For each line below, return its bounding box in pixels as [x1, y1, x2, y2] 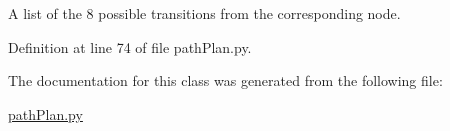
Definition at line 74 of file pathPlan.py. [8, 36, 252, 57]
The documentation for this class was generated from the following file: [8, 70, 443, 91]
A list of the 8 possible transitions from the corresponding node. [8, 3, 401, 23]
